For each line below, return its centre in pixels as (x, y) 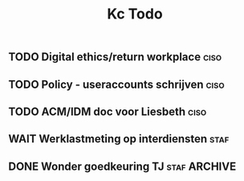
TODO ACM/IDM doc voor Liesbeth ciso (108, 111)
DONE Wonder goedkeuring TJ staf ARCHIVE (122, 166)
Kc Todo (135, 14)
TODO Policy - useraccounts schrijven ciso (116, 84)
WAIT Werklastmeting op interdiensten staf (119, 139)
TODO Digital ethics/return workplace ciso (115, 57)
